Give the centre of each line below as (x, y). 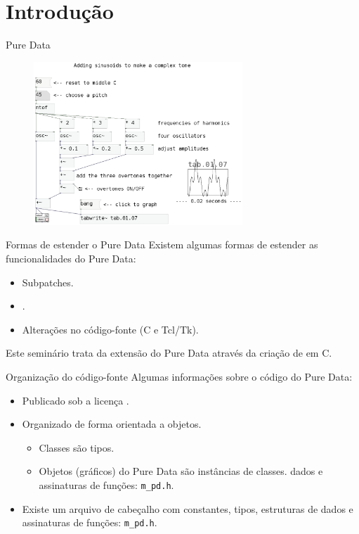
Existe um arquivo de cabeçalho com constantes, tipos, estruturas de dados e (188, 508)
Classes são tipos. (77, 447)
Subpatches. (48, 282)
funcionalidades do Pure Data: (71, 259)
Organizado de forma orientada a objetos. (112, 424)
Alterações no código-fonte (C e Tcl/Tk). (110, 329)
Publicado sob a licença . (76, 400)
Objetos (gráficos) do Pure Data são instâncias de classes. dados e (181, 471)
